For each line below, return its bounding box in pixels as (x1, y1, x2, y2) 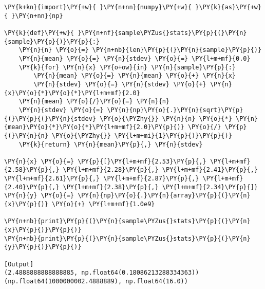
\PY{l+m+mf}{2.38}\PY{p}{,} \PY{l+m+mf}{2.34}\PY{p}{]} (63, 183, 258, 191)
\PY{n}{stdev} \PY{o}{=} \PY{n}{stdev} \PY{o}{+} (33, 80, 206, 88)
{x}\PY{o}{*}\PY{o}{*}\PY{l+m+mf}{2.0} (4, 89, 140, 97)
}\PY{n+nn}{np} (11, 12, 63, 20)
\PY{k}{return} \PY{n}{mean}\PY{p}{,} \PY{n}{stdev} (18, 140, 203, 148)
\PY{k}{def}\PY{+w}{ (4, 29, 74, 37)
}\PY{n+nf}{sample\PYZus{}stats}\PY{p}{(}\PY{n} (78, 29, 247, 37)
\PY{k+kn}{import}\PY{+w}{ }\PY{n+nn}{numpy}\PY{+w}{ (4, 4, 192, 11)
